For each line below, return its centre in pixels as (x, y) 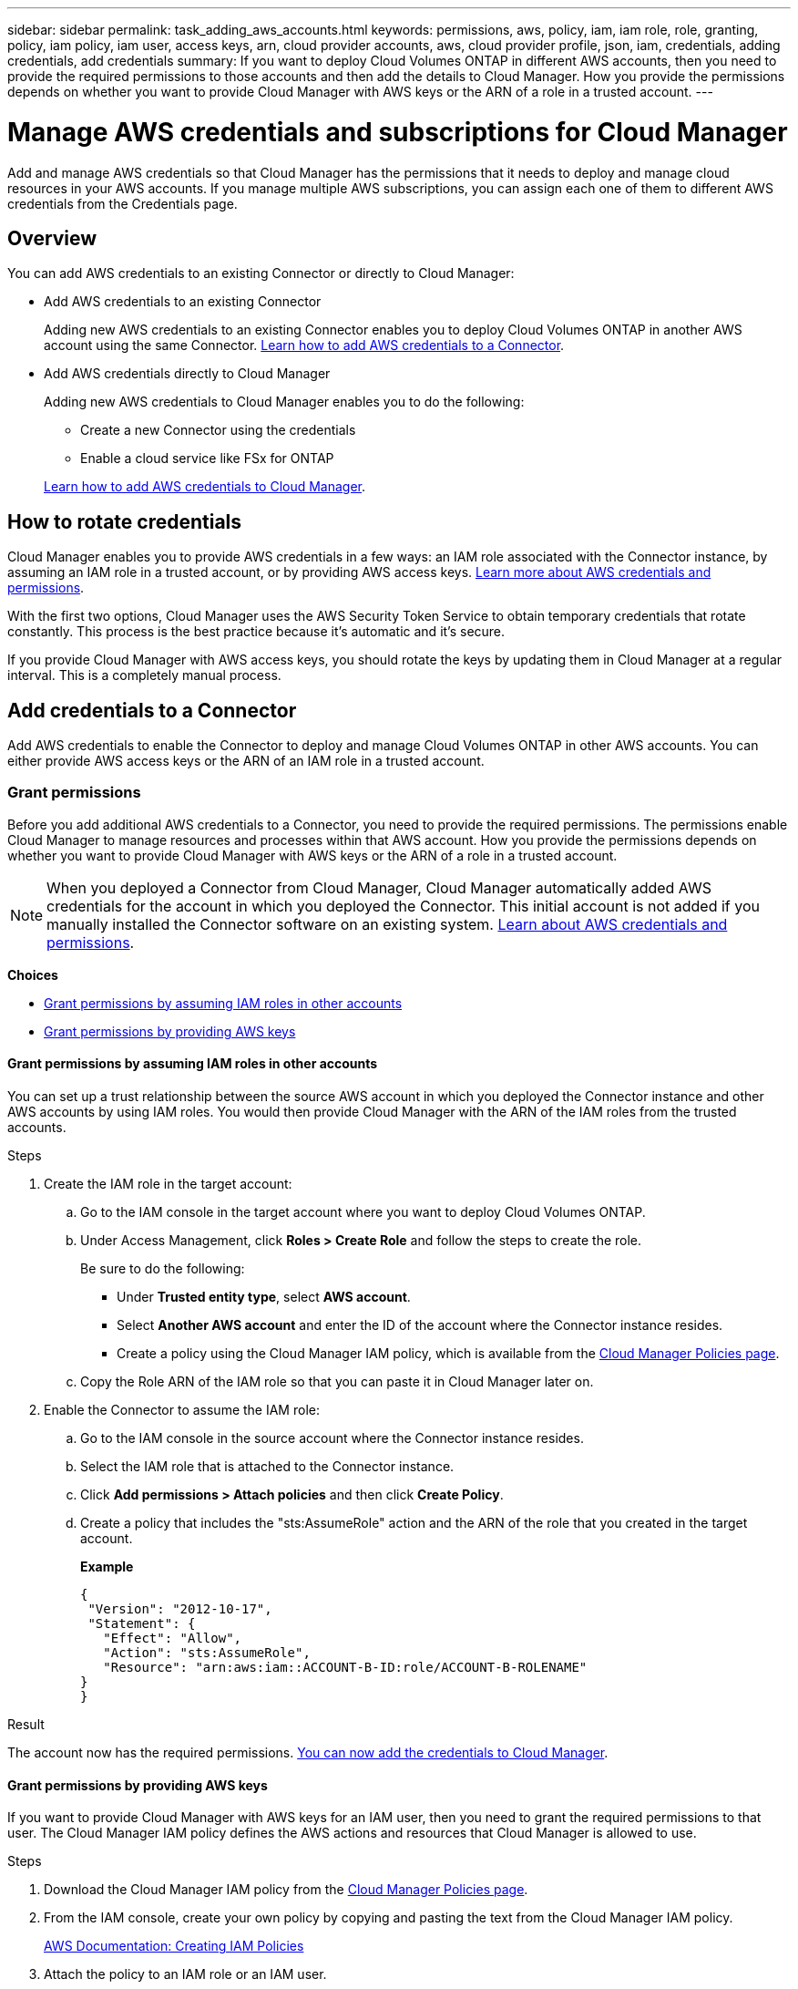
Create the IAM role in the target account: (168, 1184)
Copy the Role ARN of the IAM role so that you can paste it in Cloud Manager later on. (337, 1381)
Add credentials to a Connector (152, 710)
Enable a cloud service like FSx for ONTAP (207, 459)
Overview (52, 238)
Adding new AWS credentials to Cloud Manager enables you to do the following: (284, 402)
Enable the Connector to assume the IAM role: (182, 1410)
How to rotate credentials (125, 521)
